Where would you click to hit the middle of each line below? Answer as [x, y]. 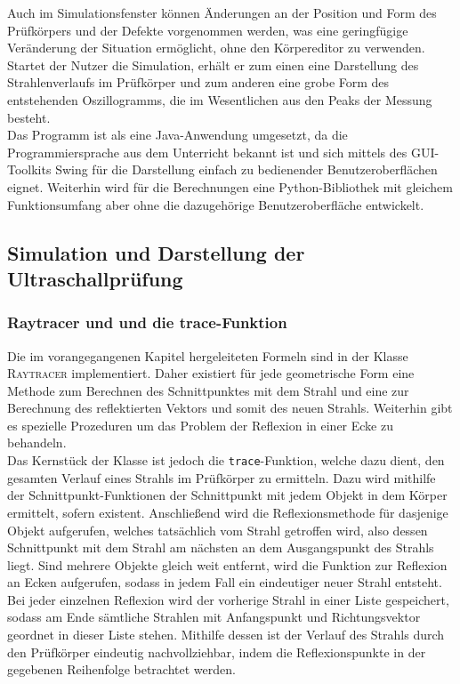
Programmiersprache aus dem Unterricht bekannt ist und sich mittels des [207, 152]
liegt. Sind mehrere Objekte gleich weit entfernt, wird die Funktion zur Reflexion [227, 564]
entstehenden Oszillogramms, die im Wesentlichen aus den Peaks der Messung [220, 99]
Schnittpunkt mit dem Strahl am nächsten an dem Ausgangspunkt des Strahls [221, 547]
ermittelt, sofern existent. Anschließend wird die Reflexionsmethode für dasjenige [228, 512]
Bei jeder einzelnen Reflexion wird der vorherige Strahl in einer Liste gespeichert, [228, 599]
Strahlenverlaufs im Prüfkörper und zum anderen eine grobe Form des [198, 82]
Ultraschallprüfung [95, 278]
